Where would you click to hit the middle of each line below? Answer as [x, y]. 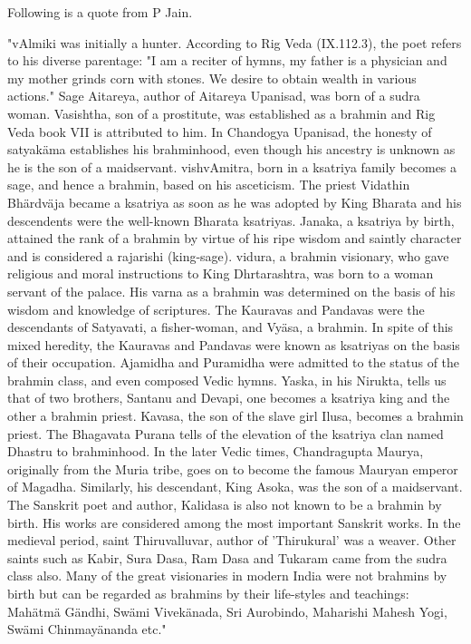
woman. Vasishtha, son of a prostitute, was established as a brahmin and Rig [221, 113]
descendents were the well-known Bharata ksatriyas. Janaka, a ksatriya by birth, [231, 220]
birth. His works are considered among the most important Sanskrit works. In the [234, 522]
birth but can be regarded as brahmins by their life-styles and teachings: [208, 593]
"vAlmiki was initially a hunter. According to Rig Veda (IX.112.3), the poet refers [235, 42]
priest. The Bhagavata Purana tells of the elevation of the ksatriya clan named [226, 433]
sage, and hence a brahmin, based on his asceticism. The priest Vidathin [209, 185]
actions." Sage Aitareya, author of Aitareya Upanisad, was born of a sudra [214, 96]
